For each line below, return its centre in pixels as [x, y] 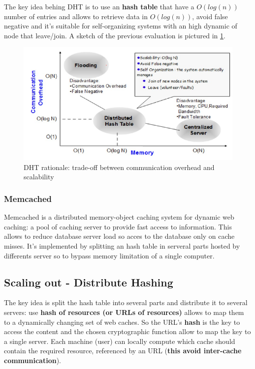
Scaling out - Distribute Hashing [89, 282]
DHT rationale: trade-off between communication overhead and [119, 167]
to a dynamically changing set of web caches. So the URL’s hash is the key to [122, 322]
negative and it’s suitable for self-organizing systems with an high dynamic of [121, 26]
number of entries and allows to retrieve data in [76, 16]
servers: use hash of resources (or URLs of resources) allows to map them [124, 312]
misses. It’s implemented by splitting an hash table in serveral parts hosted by [122, 246]
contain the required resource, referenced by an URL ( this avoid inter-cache [123, 351]
